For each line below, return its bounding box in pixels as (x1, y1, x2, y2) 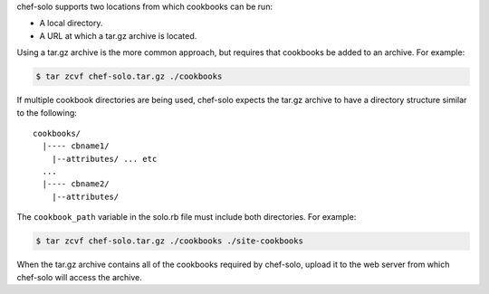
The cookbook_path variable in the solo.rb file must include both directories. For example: (16, 212, 357, 223)
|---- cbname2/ (42, 179, 110, 189)
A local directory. (39, 18, 103, 29)
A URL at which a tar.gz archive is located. (39, 30, 197, 41)
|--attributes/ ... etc (51, 154, 158, 164)
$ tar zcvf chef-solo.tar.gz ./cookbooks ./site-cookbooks (35, 236, 303, 246)
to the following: (16, 107, 77, 118)
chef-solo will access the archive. (16, 271, 142, 282)
